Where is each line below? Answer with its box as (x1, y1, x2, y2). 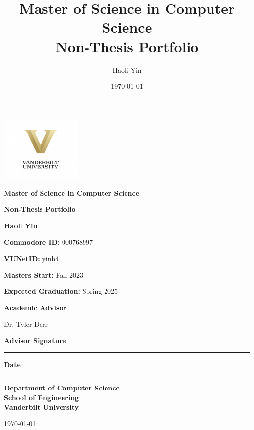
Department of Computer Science (4, 383, 120, 393)
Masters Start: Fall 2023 (4, 269, 83, 280)
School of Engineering (4, 392, 79, 402)
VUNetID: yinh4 (4, 253, 59, 263)
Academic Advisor (4, 302, 67, 312)
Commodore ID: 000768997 (4, 237, 93, 247)
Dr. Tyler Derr (4, 319, 48, 329)
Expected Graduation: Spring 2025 (4, 286, 118, 296)
